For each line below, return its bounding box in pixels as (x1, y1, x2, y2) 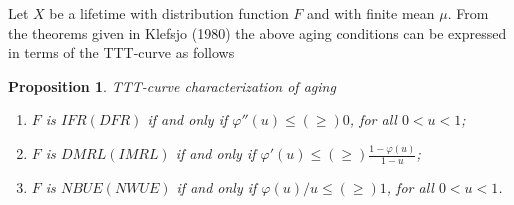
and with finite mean (307, 3, 435, 23)
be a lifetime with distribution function (49, 3, 289, 23)
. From (447, 3, 489, 23)
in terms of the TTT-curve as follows (8, 42, 235, 63)
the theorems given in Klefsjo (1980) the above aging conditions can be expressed (8, 22, 507, 43)
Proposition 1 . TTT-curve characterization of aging (8, 75, 336, 96)
